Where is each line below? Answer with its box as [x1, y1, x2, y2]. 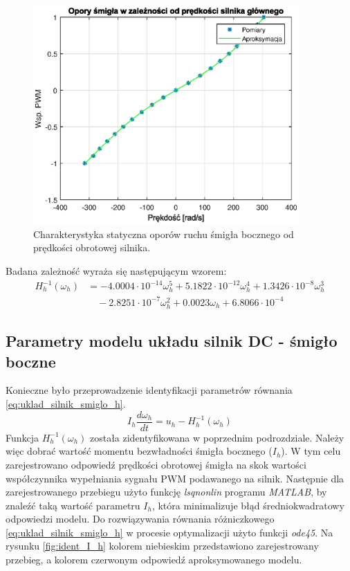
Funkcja [6, 430, 39, 444]
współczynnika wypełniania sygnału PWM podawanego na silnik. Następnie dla [6, 471, 344, 485]
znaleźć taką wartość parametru [6, 498, 140, 512]
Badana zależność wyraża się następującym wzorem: [6, 263, 227, 278]
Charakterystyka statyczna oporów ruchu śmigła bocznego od [33, 226, 294, 241]
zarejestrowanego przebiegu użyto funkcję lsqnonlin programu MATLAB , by [6, 484, 327, 499]
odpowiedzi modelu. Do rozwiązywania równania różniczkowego [6, 511, 275, 526]
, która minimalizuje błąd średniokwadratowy [151, 498, 344, 512]
